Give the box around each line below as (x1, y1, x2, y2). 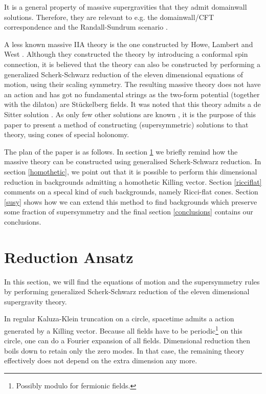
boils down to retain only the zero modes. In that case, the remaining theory (4, 345, 245, 356)
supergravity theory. (4, 296, 67, 307)
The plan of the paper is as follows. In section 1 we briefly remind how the (4, 146, 238, 157)
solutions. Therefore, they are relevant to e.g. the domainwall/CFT (4, 11, 214, 22)
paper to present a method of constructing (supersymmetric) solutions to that (4, 119, 249, 129)
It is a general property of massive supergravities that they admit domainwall (4, 2, 247, 12)
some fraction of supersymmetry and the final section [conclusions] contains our (4, 206, 253, 217)
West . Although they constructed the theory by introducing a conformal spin (4, 49, 248, 59)
